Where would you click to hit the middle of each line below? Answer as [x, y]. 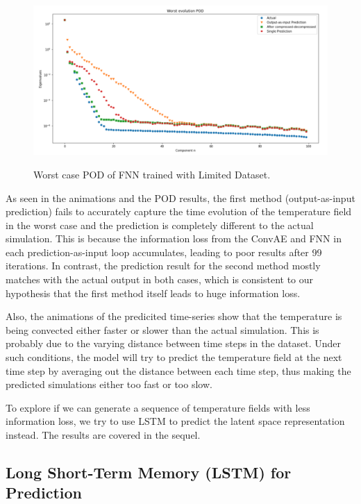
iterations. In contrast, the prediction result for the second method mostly [163, 266]
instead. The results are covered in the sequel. [103, 435]
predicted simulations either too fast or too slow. [109, 384]
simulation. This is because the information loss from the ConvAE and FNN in [174, 238]
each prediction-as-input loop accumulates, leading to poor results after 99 [164, 252]
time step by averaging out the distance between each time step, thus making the [178, 370]
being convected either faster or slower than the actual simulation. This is [162, 329]
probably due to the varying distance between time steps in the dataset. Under [174, 343]
